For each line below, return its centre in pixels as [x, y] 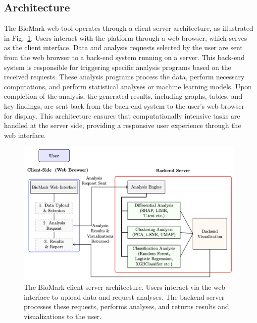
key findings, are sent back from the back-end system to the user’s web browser [124, 105]
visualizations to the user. [63, 316]
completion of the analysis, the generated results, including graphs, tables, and [123, 96]
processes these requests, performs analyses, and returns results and [127, 306]
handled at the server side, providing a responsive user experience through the [123, 125]
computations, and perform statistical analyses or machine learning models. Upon [128, 86]
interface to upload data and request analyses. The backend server [124, 296]
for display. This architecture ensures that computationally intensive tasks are [122, 115]
